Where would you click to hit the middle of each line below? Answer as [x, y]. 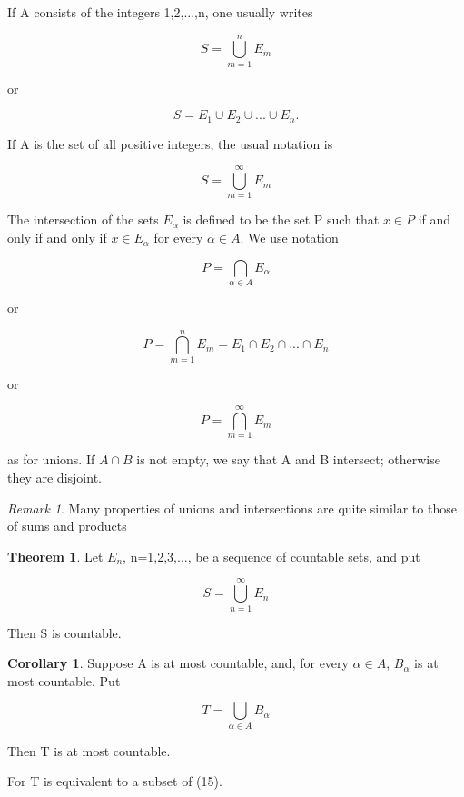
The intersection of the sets [83, 219]
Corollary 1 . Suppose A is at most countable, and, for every [178, 663]
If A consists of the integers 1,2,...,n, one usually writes [160, 12]
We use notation [293, 238]
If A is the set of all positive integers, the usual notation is [170, 143]
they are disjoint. [54, 478]
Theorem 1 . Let [55, 556]
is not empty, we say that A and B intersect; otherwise [288, 459]
